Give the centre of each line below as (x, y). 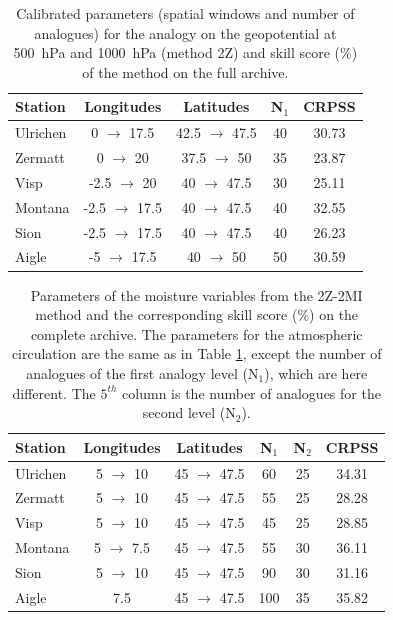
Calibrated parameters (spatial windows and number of (185, 13)
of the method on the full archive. (185, 71)
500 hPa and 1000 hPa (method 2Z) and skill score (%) (185, 52)
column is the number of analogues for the (251, 392)
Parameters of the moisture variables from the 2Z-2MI (196, 294)
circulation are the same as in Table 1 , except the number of (196, 353)
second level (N (189, 412)
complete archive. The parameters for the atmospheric (196, 333)
